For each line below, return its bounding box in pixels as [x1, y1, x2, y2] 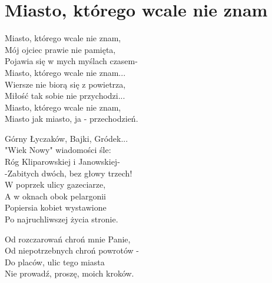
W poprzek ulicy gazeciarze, [5, 178, 106, 191]
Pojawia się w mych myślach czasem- [5, 55, 138, 67]
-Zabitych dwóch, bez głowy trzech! [5, 167, 132, 179]
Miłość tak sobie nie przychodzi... [5, 89, 125, 102]
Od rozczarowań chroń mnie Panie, [5, 232, 131, 245]
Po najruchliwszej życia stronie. [5, 213, 118, 225]
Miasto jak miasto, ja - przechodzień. [5, 112, 138, 125]
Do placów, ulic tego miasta [5, 255, 105, 268]
